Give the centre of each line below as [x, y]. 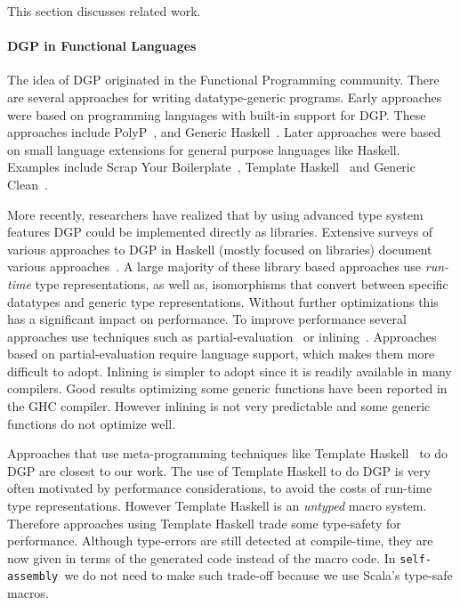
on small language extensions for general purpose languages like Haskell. [204, 149]
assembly [33, 577]
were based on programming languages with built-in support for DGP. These [217, 114]
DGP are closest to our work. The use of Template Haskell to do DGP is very [219, 470]
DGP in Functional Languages [102, 46]
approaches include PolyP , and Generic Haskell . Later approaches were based [224, 132]
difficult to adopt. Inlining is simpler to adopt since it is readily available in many [230, 371]
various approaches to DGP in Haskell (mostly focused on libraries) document [220, 249]
